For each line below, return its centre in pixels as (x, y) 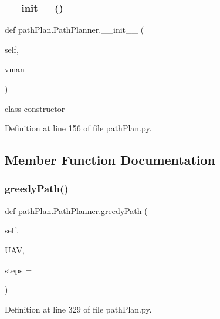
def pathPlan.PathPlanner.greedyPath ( (76, 210)
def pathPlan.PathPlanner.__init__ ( (75, 30)
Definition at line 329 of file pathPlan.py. (78, 309)
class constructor (35, 108)
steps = (18, 269)
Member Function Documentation (110, 160)
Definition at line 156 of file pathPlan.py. (78, 128)
